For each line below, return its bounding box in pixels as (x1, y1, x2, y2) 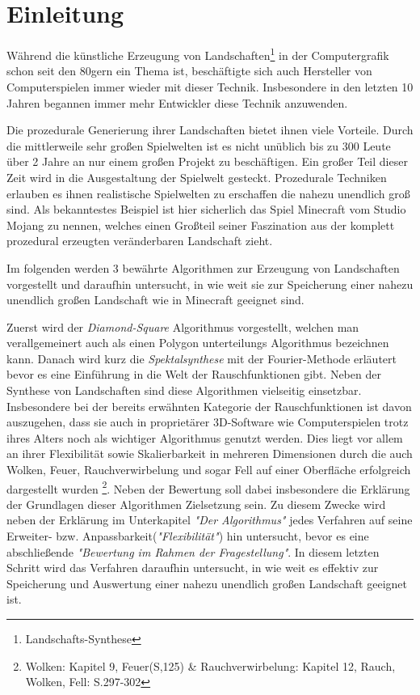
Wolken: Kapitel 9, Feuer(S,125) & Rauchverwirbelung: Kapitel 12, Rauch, (25, 657, 396, 674)
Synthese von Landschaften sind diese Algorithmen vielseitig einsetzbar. (6, 382, 362, 399)
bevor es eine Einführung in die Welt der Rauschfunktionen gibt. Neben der (6, 366, 381, 383)
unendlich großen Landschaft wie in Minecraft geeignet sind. (6, 291, 304, 308)
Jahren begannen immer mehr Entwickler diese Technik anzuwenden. (6, 94, 348, 111)
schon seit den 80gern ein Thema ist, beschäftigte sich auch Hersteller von (6, 62, 372, 79)
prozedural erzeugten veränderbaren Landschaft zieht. (6, 232, 273, 249)
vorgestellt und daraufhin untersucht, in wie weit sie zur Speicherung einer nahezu (6, 275, 414, 292)
